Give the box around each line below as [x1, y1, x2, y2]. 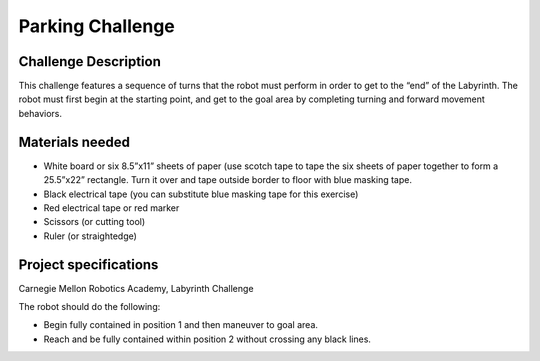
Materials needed [18, 133, 130, 150]
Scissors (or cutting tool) [43, 216, 146, 228]
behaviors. [18, 107, 63, 119]
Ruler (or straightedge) [43, 230, 137, 242]
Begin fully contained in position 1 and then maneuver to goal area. [43, 319, 319, 331]
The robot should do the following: [18, 301, 161, 312]
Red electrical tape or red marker [43, 201, 180, 214]
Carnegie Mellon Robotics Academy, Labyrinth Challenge [18, 282, 254, 294]
